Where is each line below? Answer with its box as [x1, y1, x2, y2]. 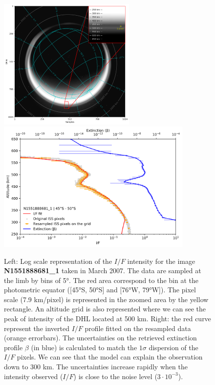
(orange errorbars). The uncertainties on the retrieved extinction [4, 333, 197, 343]
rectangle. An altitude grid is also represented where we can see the [4, 304, 206, 314]
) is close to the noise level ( [73, 371, 157, 381]
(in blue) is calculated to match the [31, 342, 137, 352]
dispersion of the [149, 342, 198, 352]
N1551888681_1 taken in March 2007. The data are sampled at [4, 265, 201, 276]
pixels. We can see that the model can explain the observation [17, 352, 203, 362]
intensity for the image [127, 256, 195, 266]
